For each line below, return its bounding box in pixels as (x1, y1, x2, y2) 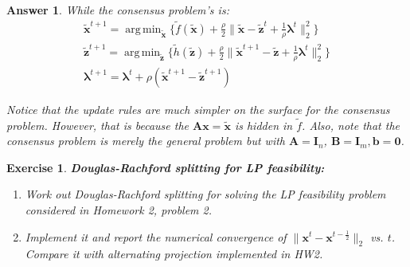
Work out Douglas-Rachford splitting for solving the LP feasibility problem (25, 186, 386, 202)
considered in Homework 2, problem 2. (25, 201, 213, 218)
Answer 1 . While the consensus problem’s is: (6, 2, 229, 18)
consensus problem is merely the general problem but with (6, 132, 285, 149)
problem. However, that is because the (6, 116, 189, 133)
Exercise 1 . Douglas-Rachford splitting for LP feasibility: (6, 159, 325, 175)
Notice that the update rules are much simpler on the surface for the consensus (6, 100, 390, 117)
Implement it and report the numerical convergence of (25, 228, 287, 245)
